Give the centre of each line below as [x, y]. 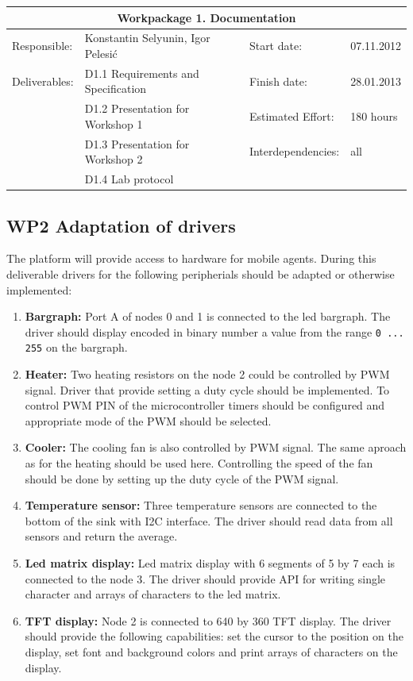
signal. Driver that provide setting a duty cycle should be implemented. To [207, 389]
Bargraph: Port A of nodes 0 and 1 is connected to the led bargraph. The [208, 316]
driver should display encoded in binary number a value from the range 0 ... [214, 331]
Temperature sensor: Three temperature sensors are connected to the [201, 505]
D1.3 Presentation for [137, 143]
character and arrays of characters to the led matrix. [153, 594]
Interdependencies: [294, 151]
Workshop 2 [114, 159]
